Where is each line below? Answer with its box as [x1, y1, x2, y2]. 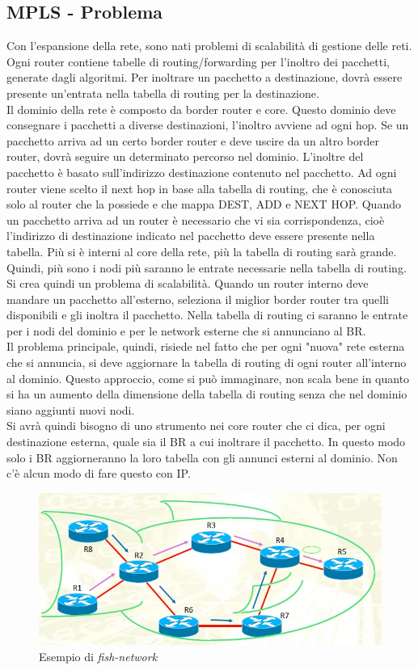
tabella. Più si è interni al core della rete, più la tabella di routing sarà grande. [6, 242, 397, 259]
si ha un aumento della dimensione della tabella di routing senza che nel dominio [6, 386, 407, 402]
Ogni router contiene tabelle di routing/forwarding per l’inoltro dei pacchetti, [6, 53, 391, 70]
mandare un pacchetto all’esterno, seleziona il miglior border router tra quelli [6, 290, 389, 307]
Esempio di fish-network [39, 647, 158, 664]
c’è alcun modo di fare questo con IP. [6, 465, 191, 482]
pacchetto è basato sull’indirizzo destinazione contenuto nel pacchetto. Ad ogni [6, 163, 397, 180]
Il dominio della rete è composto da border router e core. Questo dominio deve [6, 100, 396, 117]
